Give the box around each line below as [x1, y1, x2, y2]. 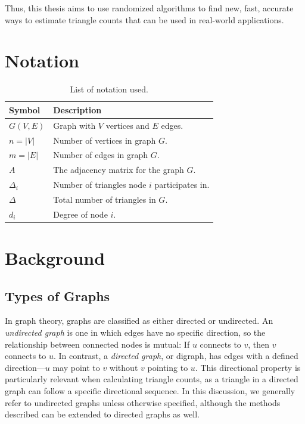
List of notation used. [70, 83, 148, 95]
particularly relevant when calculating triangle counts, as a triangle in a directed [5, 373, 298, 385]
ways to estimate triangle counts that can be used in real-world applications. [5, 13, 284, 26]
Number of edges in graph [53, 148, 148, 161]
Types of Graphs [5, 286, 110, 305]
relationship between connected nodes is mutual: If [5, 338, 190, 350]
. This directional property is [195, 361, 301, 373]
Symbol [9, 103, 41, 116]
